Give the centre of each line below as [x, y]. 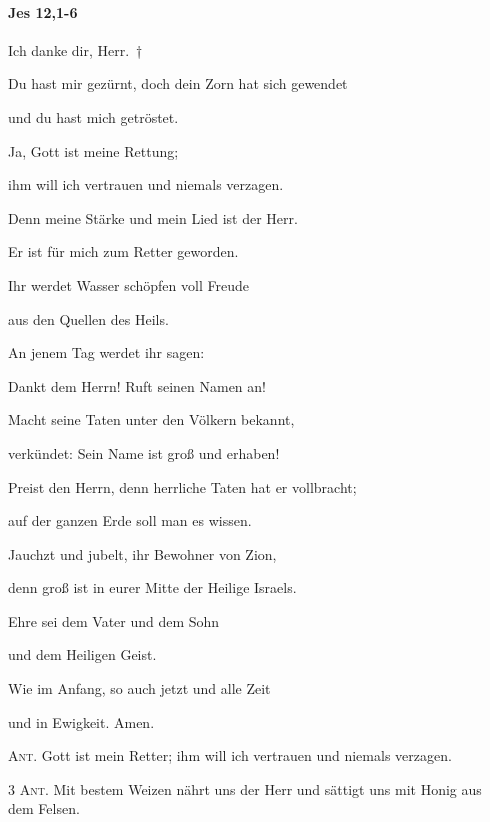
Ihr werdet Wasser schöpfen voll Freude [128, 284]
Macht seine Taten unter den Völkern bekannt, [151, 419]
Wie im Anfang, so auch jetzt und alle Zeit [139, 688]
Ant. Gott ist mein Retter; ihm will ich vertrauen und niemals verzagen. [230, 755]
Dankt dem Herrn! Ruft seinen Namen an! [137, 385]
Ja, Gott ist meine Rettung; [93, 150]
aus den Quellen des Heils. [88, 318]
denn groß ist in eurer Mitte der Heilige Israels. [152, 587]
